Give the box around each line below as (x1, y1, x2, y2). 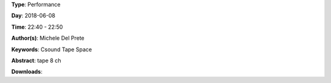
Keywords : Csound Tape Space (11, 46, 92, 53)
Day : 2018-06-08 (11, 12, 56, 20)
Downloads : (11, 68, 43, 76)
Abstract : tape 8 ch (11, 57, 61, 64)
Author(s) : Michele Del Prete (11, 34, 85, 42)
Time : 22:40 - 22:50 (11, 23, 63, 31)
